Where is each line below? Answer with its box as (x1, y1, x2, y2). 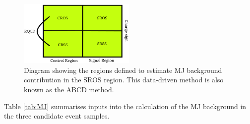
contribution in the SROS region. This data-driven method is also (24, 74, 224, 85)
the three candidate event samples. (4, 111, 110, 121)
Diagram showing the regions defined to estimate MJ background (24, 64, 222, 75)
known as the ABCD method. (24, 84, 114, 94)
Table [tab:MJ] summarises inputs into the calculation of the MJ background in (4, 101, 247, 111)
